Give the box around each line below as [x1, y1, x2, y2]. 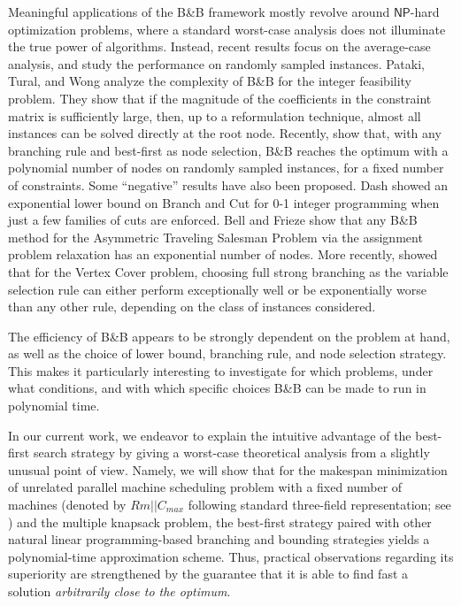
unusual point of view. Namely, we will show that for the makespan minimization [8, 460, 448, 479]
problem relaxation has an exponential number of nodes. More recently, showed [8, 245, 438, 264]
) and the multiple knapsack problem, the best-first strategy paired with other [8, 512, 432, 531]
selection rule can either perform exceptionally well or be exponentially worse [8, 280, 426, 298]
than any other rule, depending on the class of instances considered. [8, 297, 376, 316]
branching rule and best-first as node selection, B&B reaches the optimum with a [8, 141, 449, 159]
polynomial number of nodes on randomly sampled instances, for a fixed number [8, 158, 444, 177]
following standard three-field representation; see [188, 495, 451, 514]
